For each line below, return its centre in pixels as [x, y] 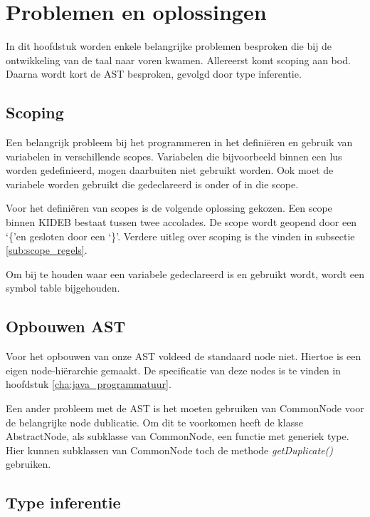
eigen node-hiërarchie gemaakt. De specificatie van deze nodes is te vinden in [174, 370]
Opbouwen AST [66, 326]
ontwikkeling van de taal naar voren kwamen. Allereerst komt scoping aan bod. [178, 60]
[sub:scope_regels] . [47, 250]
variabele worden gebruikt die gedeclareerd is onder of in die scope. [152, 184]
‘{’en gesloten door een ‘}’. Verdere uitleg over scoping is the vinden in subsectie [180, 236]
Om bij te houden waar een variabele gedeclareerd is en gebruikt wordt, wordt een [185, 273]
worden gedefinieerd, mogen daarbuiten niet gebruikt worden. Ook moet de [170, 170]
